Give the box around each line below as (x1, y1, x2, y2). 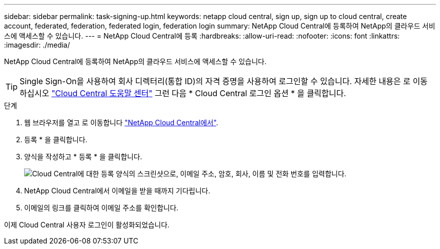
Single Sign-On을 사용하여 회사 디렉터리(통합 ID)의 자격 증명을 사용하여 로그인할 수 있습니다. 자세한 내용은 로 (20, 76, 411, 86)
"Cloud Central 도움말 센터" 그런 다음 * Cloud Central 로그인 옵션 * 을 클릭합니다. (51, 88, 346, 98)
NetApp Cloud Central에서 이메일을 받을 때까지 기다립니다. (24, 186, 210, 195)
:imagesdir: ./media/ (4, 41, 70, 49)
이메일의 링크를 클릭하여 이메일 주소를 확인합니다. (24, 203, 179, 212)
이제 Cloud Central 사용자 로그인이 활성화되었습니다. (4, 220, 170, 229)
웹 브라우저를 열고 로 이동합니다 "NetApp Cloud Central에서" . (24, 118, 218, 127)
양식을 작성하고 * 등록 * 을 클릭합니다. (24, 152, 142, 161)
